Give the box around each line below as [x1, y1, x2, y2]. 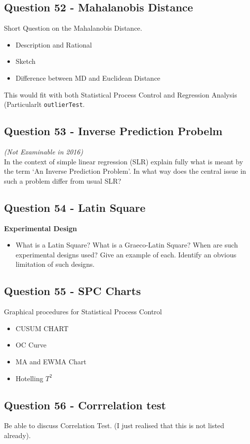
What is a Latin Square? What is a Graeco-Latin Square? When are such [15, 240, 238, 250]
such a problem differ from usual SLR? [4, 175, 122, 186]
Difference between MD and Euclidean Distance [15, 72, 161, 83]
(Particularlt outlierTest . [4, 99, 85, 109]
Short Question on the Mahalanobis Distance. [4, 23, 142, 33]
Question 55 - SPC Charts [4, 283, 141, 298]
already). [4, 430, 31, 440]
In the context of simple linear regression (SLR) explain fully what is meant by [4, 156, 243, 166]
